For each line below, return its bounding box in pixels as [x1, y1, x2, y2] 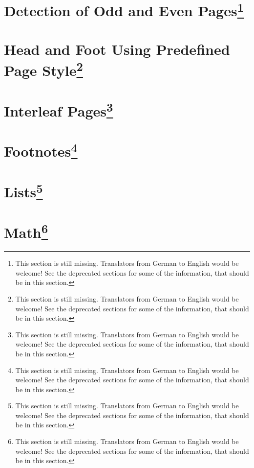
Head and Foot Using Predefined [4, 39, 230, 59]
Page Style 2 [4, 58, 83, 80]
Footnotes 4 [4, 139, 78, 161]
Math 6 [4, 220, 48, 242]
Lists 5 [4, 180, 43, 202]
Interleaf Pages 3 [4, 98, 113, 121]
